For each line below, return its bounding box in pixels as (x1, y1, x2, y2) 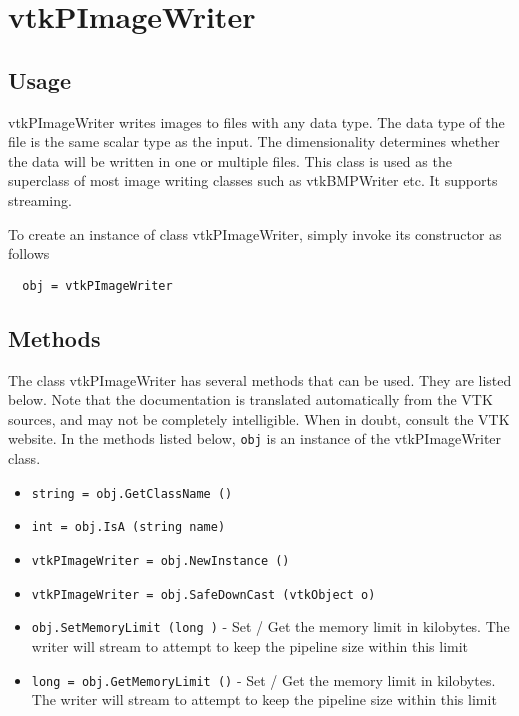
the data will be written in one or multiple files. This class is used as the (8, 150, 452, 171)
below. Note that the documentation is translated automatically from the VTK (8, 389, 493, 410)
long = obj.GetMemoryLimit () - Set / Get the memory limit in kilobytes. (31, 669, 496, 690)
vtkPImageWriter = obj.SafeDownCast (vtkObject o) (31, 587, 376, 602)
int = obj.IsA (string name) (31, 520, 226, 535)
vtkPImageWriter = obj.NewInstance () (31, 553, 290, 568)
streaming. (8, 189, 72, 210)
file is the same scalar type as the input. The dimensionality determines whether (8, 131, 500, 152)
